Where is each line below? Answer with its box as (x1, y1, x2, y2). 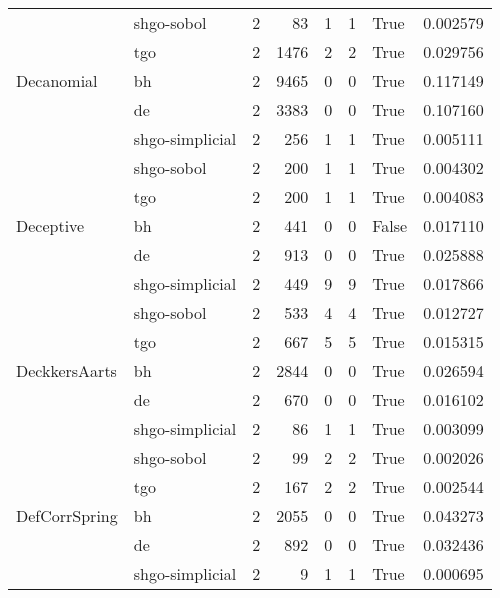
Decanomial (16, 69, 98, 92)
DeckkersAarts (16, 359, 117, 382)
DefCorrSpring (16, 504, 118, 527)
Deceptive (16, 214, 85, 237)
